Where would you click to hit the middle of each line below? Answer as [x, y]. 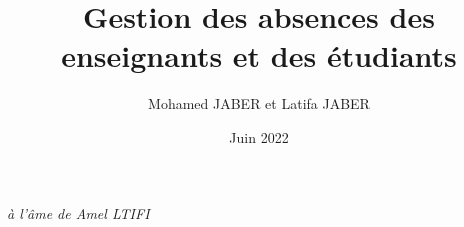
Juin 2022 [259, 136]
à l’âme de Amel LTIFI [78, 212]
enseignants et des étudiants [259, 55]
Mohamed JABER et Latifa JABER [259, 103]
